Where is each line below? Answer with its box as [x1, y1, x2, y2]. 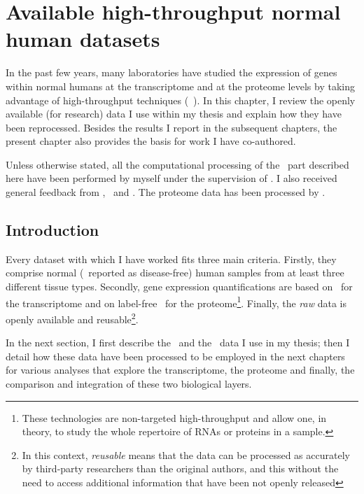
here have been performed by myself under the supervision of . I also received [6, 171, 337, 185]
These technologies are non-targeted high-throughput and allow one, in [22, 410, 327, 425]
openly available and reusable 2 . [6, 309, 139, 326]
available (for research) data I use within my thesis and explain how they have [6, 106, 342, 121]
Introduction [6, 219, 99, 241]
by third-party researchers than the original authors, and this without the [22, 461, 339, 476]
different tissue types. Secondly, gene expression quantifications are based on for [6, 279, 353, 294]
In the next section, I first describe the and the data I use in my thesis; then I [6, 335, 350, 350]
